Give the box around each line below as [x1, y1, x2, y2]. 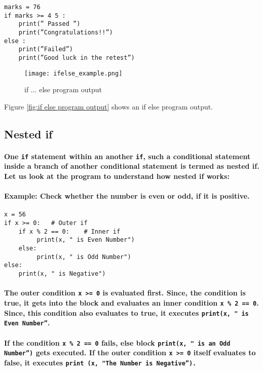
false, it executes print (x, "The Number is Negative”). [4, 357, 197, 367]
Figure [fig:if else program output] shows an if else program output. [4, 101, 213, 112]
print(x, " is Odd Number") [36, 253, 131, 261]
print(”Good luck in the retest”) [18, 54, 135, 61]
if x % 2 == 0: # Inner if [18, 228, 121, 235]
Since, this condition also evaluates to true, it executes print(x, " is [4, 307, 249, 318]
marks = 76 [4, 4, 41, 11]
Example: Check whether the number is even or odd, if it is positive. [4, 191, 250, 201]
